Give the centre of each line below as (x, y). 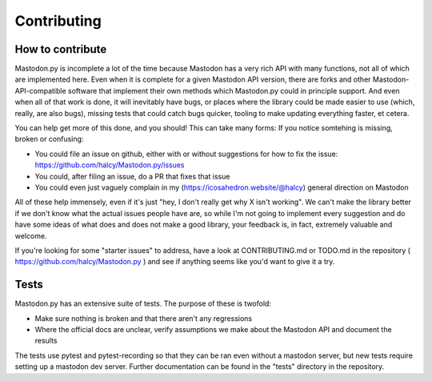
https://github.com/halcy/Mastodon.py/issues (110, 165)
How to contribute (61, 49)
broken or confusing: (49, 139)
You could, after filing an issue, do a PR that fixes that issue (132, 176)
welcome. (31, 235)
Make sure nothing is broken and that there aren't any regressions (143, 318)
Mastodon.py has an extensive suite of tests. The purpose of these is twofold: (143, 303)
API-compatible (41, 90)
